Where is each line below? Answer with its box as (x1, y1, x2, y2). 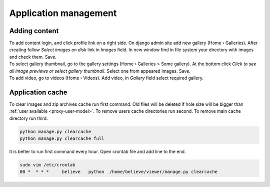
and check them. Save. (9, 54, 57, 60)
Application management (9, 8, 117, 19)
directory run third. (9, 115, 48, 121)
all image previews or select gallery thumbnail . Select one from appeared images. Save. (9, 68, 191, 74)
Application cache (9, 88, 67, 96)
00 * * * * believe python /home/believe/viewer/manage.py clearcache (19, 169, 217, 175)
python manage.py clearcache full (19, 136, 104, 141)
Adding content (9, 27, 59, 35)
